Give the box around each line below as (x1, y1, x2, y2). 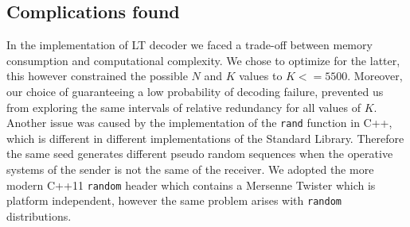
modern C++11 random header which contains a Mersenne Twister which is (6, 176, 376, 193)
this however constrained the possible (6, 67, 188, 84)
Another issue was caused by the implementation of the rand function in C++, (6, 114, 392, 131)
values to (239, 67, 283, 84)
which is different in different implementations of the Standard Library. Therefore (6, 129, 404, 146)
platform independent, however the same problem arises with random (6, 192, 342, 209)
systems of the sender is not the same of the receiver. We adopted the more (6, 161, 374, 178)
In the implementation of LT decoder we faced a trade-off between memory (6, 37, 373, 53)
